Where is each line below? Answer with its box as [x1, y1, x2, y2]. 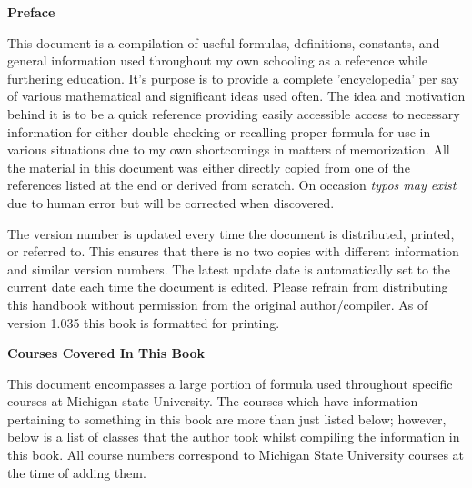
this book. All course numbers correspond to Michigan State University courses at [7, 445, 465, 464]
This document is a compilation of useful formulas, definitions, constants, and [7, 33, 440, 52]
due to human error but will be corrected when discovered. [7, 193, 335, 212]
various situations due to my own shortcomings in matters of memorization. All [7, 140, 450, 159]
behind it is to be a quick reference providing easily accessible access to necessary [7, 104, 460, 123]
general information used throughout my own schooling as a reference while [7, 51, 428, 70]
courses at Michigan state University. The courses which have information [7, 392, 418, 411]
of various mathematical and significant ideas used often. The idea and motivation [7, 86, 466, 105]
